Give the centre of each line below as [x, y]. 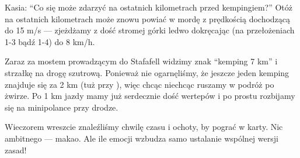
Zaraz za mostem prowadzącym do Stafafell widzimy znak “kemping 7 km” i [141, 61]
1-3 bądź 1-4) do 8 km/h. [50, 41]
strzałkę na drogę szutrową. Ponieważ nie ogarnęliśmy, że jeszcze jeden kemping [147, 72]
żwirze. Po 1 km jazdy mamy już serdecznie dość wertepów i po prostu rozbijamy [150, 96]
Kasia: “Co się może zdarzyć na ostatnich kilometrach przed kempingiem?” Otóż [149, 7]
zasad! [16, 150]
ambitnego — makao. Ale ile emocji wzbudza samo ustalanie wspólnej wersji [142, 138]
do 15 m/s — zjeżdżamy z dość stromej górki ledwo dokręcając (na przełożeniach [150, 30]
